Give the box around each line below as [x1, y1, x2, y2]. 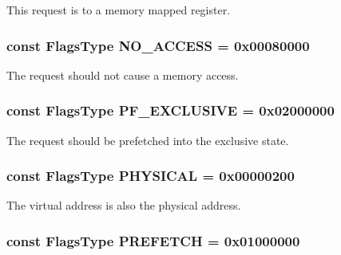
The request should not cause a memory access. [6, 66, 239, 83]
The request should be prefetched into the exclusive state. [6, 131, 289, 148]
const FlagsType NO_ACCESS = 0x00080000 [6, 35, 310, 55]
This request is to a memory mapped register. [6, 2, 231, 18]
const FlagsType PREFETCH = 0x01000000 [6, 230, 300, 250]
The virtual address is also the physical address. [6, 197, 241, 214]
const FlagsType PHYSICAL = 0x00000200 [6, 166, 295, 186]
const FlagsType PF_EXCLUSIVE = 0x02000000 [6, 100, 335, 120]
